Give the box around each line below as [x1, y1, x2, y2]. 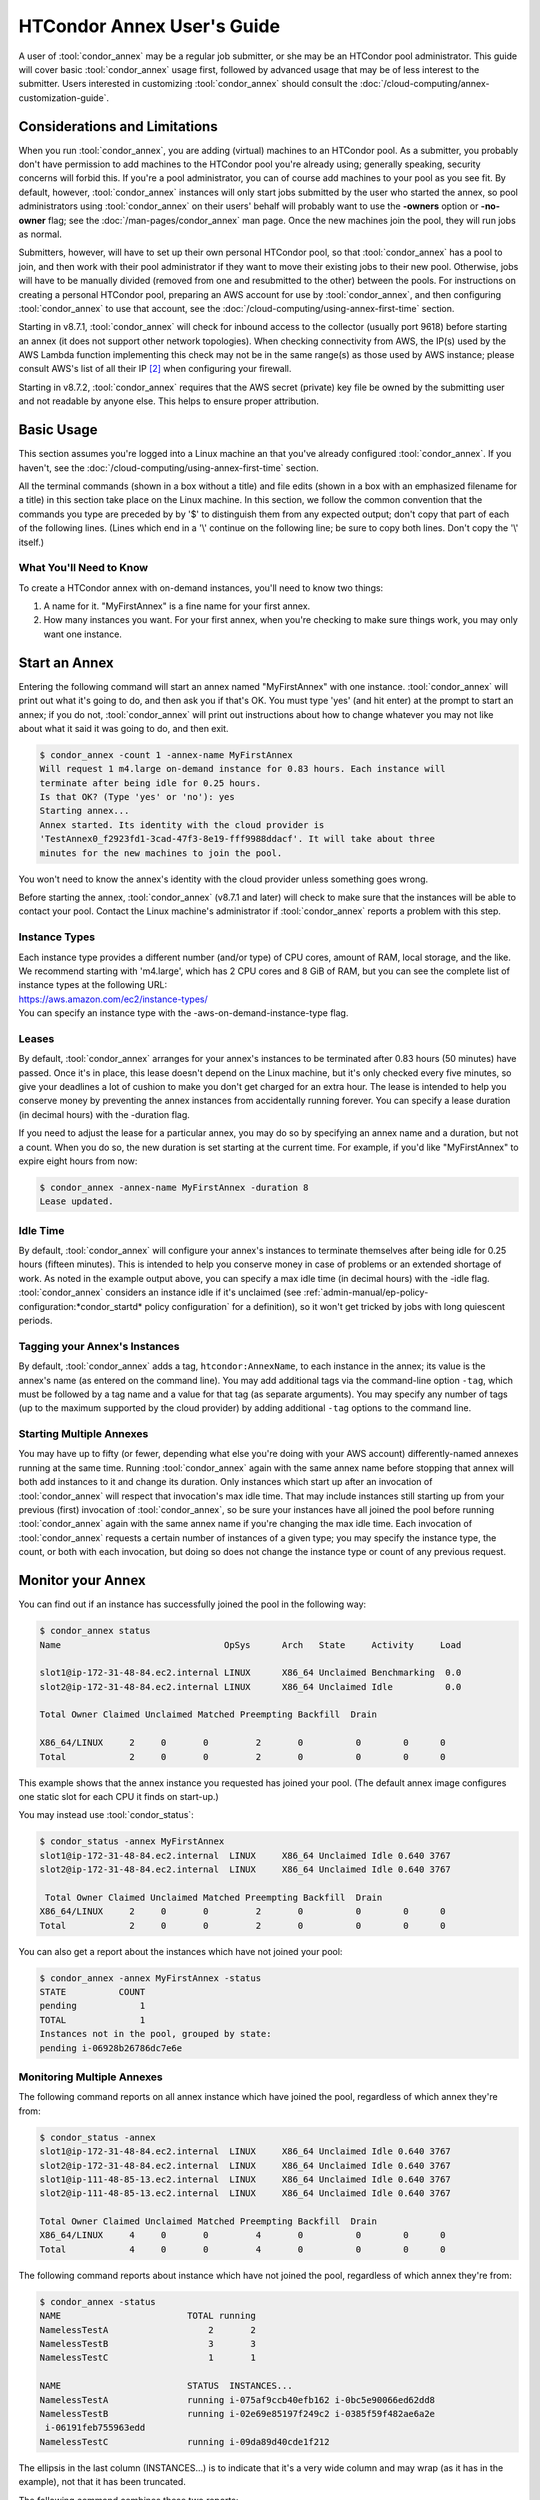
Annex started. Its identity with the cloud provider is [39, 819, 325, 830]
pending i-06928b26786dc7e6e [39, 2042, 183, 2054]
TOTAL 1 [39, 2014, 146, 2025]
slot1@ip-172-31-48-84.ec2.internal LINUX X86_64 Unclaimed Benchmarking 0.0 [39, 1667, 462, 1679]
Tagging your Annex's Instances [18, 1339, 180, 1353]
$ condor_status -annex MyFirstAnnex [39, 1836, 225, 1847]
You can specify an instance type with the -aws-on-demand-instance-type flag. [18, 1007, 349, 1019]
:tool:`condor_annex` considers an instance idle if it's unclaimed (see [18, 1286, 302, 1299]
